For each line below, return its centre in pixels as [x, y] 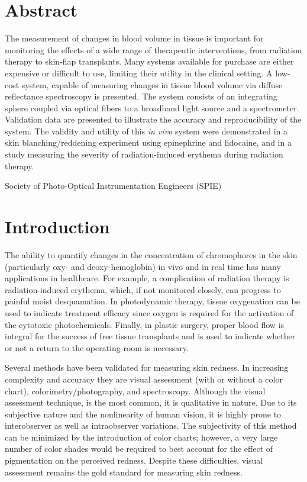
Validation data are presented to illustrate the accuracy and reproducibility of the [153, 119]
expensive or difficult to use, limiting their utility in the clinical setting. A [139, 73]
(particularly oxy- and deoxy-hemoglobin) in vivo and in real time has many [143, 266]
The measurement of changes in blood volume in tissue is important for [134, 38]
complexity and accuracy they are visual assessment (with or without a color [144, 379]
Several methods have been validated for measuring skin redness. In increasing [147, 367]
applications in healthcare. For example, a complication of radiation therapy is [147, 278]
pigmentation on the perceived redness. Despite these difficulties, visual [134, 460]
